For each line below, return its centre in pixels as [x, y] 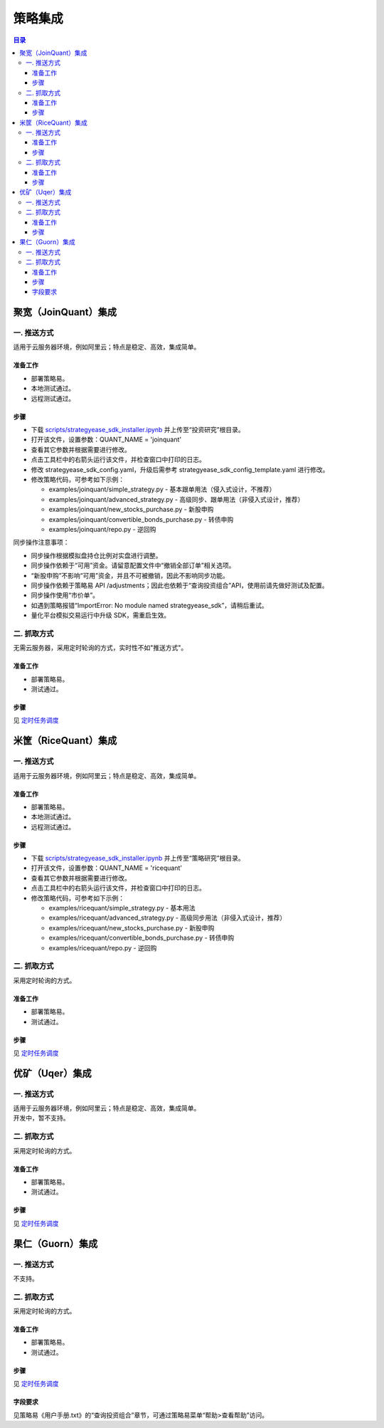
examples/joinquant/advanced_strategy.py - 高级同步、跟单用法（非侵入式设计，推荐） [176, 499]
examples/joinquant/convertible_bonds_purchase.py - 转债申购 [141, 519]
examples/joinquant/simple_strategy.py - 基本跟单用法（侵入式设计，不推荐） [162, 489]
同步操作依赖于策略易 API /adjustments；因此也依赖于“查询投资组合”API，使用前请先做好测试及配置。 [180, 585]
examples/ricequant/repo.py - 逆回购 [103, 947]
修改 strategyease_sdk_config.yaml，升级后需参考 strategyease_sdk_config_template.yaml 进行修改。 [180, 469]
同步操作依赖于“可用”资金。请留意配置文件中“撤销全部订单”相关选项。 [133, 565]
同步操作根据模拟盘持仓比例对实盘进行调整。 [96, 555]
